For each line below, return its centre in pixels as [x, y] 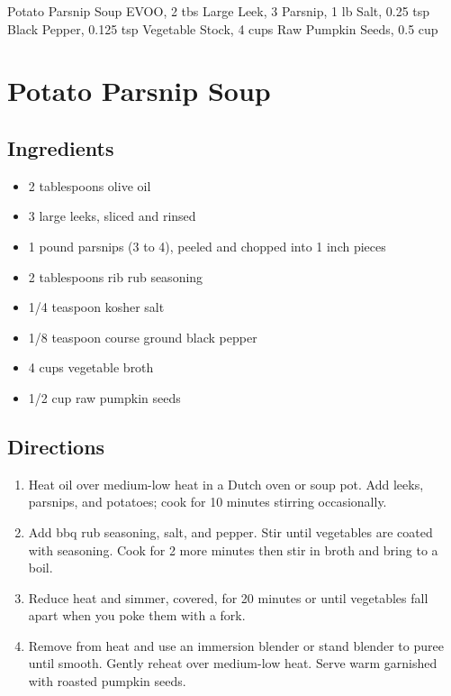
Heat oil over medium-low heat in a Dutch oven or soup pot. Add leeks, [226, 484]
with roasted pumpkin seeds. [107, 681]
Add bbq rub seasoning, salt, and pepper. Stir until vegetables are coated [230, 531]
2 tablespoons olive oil [90, 185]
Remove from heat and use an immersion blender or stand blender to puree [236, 645]
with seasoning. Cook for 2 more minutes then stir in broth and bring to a [233, 549]
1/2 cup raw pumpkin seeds [104, 397]
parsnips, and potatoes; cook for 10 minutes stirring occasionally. [207, 502]
